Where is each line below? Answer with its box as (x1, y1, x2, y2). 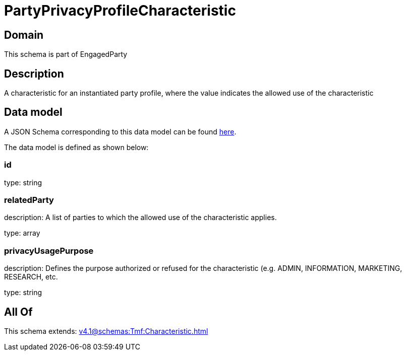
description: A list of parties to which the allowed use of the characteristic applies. (4, 213, 277, 222)
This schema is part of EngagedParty (4, 50, 128, 59)
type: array (4, 229, 40, 238)
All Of (4, 305, 33, 318)
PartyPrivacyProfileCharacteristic (4, 2, 236, 19)
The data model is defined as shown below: (4, 143, 149, 152)
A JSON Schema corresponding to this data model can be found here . (4, 127, 237, 136)
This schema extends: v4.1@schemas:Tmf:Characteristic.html (4, 326, 208, 335)
